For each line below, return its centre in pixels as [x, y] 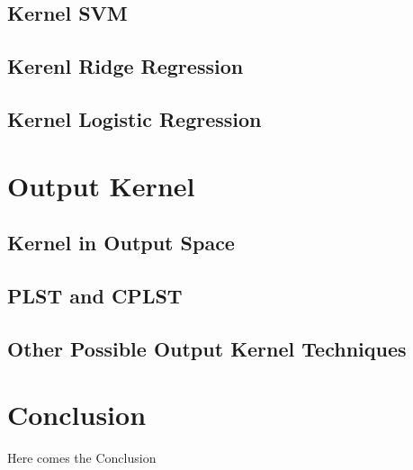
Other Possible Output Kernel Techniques [207, 348]
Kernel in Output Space [121, 243]
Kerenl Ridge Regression [126, 66]
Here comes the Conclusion [82, 458]
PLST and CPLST [95, 295]
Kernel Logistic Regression [135, 118]
